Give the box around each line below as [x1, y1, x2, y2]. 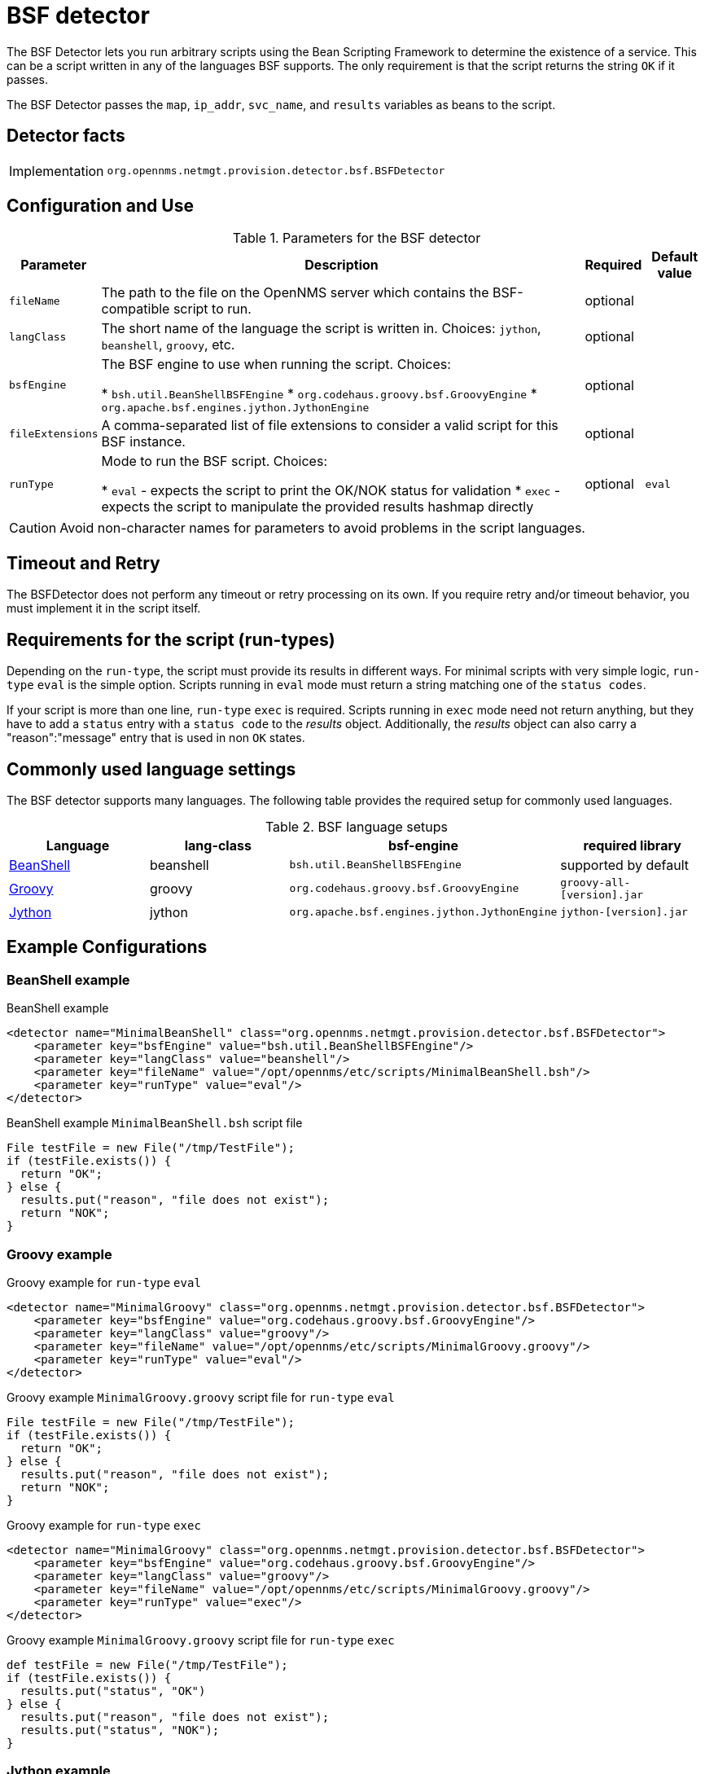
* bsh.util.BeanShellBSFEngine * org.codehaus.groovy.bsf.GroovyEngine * [101, 385, 537, 402]
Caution [9, 520, 57, 537]
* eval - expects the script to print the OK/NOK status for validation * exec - [101, 482, 561, 499]
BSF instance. [101, 433, 186, 450]
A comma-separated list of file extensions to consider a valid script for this [101, 417, 558, 434]
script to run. [173, 301, 252, 318]
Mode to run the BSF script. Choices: [101, 453, 327, 470]
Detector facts [7, 125, 125, 147]
